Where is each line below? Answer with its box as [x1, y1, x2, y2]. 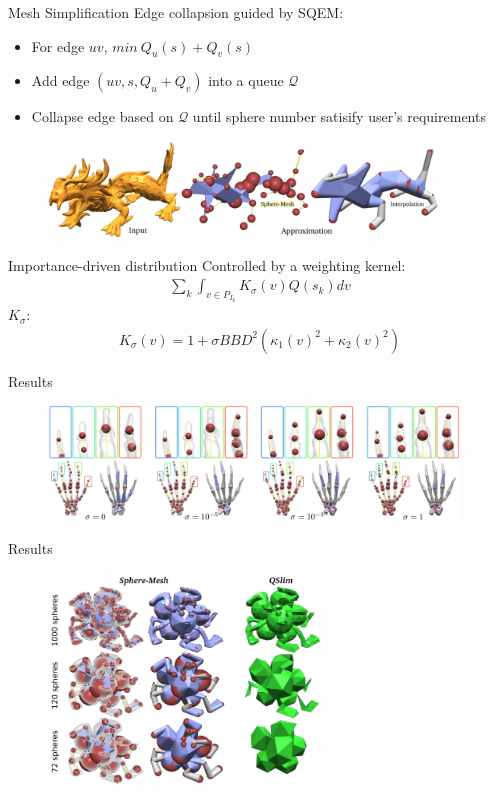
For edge [31, 35, 85, 56]
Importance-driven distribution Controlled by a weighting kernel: [8, 254, 406, 275]
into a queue [208, 70, 284, 91]
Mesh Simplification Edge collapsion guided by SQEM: [8, 2, 344, 22]
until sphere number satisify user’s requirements [192, 106, 486, 127]
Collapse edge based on [31, 106, 174, 127]
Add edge [31, 70, 90, 91]
